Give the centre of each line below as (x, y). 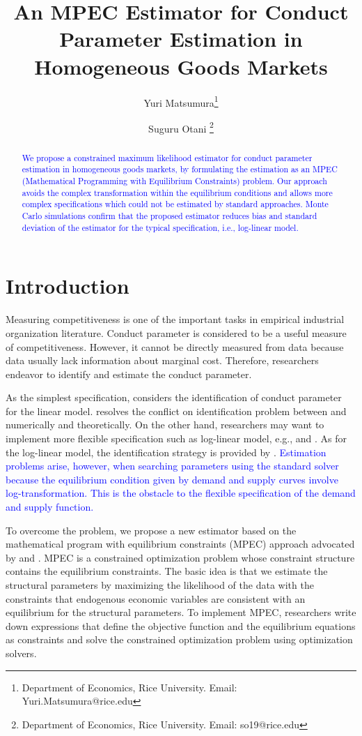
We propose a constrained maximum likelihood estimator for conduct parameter (167, 157)
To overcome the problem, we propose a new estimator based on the (151, 530)
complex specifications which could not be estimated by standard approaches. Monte (175, 204)
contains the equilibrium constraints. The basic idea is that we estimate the (167, 571)
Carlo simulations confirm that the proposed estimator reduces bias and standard (170, 216)
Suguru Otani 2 (181, 127)
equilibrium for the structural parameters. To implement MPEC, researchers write (181, 612)
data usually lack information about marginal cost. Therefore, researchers (162, 360)
